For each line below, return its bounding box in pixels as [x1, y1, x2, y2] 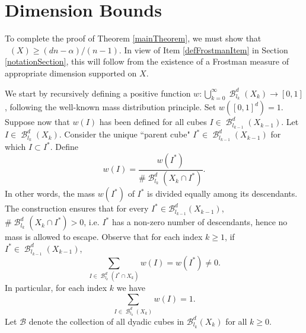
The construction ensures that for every [5, 202, 149, 214]
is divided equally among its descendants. [147, 187, 298, 200]
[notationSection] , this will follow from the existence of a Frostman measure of [5, 55, 289, 68]
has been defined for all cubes [99, 116, 207, 128]
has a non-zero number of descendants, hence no [111, 216, 288, 228]
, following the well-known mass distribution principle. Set [5, 101, 216, 113]
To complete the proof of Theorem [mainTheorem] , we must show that [5, 32, 262, 44]
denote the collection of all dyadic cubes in [28, 315, 184, 327]
